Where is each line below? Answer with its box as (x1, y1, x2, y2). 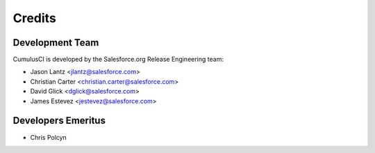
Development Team (12, 37, 99, 48)
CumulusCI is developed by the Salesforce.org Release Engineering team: (12, 55, 224, 64)
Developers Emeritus (12, 115, 106, 127)
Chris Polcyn (30, 133, 67, 141)
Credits (12, 10, 57, 26)
